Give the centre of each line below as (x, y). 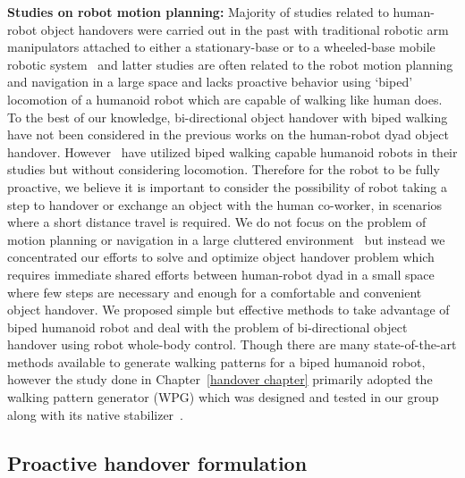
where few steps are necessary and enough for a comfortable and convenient (215, 292)
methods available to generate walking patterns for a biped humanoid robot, (216, 361)
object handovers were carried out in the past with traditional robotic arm (245, 29)
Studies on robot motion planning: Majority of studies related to (198, 12)
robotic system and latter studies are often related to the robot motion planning (230, 64)
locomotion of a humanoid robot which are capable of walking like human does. (225, 99)
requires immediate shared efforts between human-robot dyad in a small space (221, 274)
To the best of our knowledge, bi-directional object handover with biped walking (228, 117)
